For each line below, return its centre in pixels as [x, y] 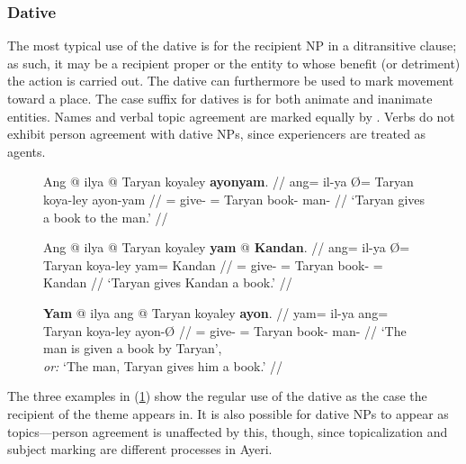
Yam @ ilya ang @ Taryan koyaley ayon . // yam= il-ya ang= [216, 312]
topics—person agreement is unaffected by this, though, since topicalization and [228, 431]
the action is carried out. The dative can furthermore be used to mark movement [231, 81]
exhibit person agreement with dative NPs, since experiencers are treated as [217, 134]
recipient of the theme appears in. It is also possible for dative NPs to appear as [228, 413]
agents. [27, 151]
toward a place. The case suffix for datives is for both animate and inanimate [220, 98]
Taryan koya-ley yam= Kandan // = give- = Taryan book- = [213, 264]
